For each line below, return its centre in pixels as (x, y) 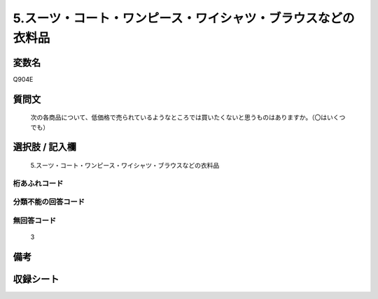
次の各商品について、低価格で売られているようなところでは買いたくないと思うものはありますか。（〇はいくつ (188, 117)
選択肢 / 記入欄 (45, 147)
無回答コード (35, 220)
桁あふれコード (38, 183)
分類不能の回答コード (49, 202)
